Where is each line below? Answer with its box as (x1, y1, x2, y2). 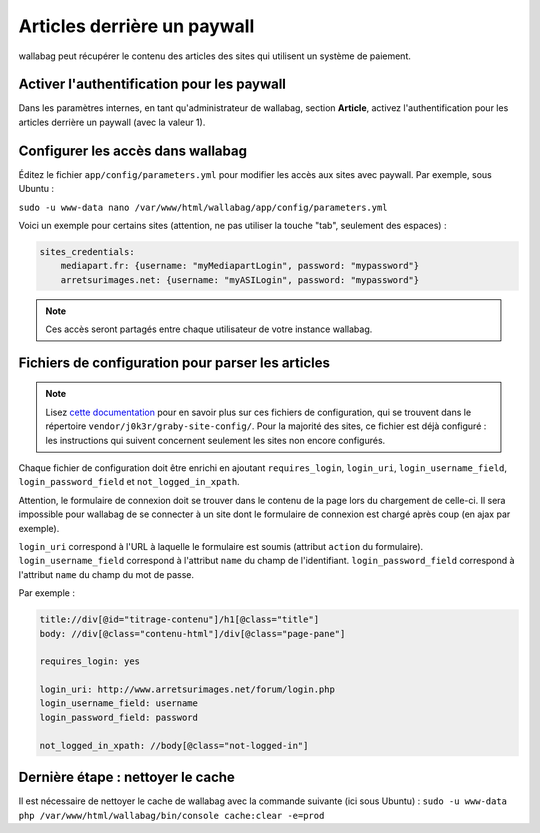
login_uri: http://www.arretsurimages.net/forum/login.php (39, 684, 335, 695)
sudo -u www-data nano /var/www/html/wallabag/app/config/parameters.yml (18, 201, 389, 213)
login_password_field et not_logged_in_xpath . (18, 476, 240, 488)
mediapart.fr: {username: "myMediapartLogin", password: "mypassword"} (60, 260, 420, 272)
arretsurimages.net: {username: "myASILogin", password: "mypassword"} (60, 274, 420, 285)
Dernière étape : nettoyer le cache (18, 769, 235, 786)
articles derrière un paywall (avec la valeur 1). (18, 116, 206, 128)
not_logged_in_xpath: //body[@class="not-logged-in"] (39, 740, 309, 751)
